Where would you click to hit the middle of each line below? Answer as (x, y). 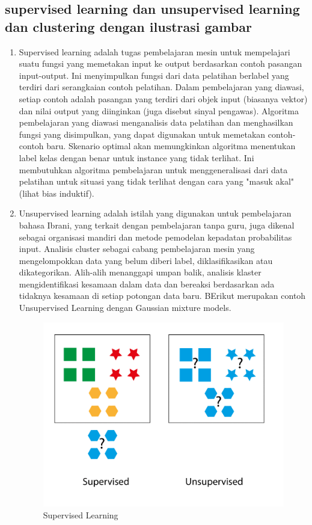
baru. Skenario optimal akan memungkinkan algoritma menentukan (171, 146)
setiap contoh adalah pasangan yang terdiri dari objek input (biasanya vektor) (163, 98)
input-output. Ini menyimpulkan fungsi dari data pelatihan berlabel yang (154, 75)
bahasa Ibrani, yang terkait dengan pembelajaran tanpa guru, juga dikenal (157, 225)
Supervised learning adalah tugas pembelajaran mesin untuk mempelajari (154, 51)
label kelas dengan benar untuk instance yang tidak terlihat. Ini (136, 157)
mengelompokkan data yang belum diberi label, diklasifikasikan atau (146, 260)
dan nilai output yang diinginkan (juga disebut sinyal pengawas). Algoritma (159, 110)
